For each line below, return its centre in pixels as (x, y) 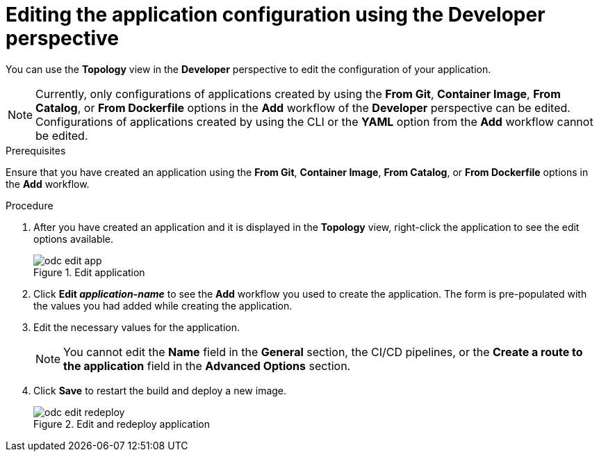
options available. (74, 239)
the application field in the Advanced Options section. (207, 366)
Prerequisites (36, 150)
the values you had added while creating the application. (163, 305)
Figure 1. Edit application (89, 272)
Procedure (30, 205)
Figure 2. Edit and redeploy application (122, 424)
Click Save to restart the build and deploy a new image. (160, 390)
